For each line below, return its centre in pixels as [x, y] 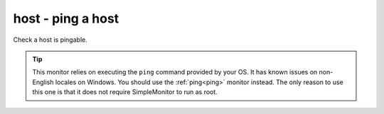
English [43, 82]
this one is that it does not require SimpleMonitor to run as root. [125, 92]
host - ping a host [66, 18]
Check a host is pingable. [50, 40]
